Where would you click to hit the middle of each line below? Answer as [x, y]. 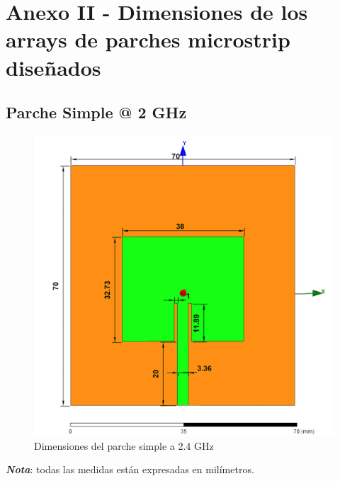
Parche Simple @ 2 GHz [96, 112]
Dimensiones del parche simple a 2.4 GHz [124, 445]
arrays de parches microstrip [148, 39]
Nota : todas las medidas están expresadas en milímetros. [130, 469]
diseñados [53, 67]
